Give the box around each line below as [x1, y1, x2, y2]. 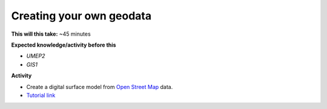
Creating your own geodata [11, 9, 151, 22]
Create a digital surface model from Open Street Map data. [26, 83, 173, 90]
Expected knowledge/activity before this [11, 41, 116, 48]
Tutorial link [26, 91, 56, 99]
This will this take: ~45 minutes [11, 30, 91, 38]
